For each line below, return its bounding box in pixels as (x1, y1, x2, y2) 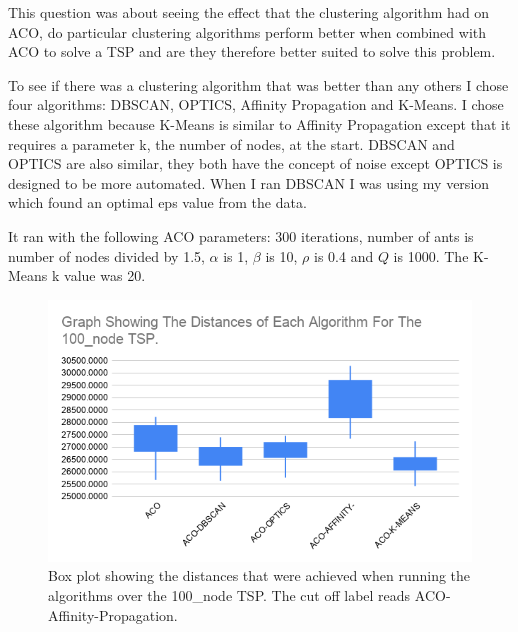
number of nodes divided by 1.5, (8, 245, 205, 266)
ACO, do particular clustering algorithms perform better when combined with (8, 21, 487, 42)
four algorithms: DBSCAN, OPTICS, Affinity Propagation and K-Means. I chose (8, 94, 504, 115)
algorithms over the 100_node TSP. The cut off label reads (48, 585, 411, 606)
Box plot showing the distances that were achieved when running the (48, 565, 471, 586)
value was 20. (64, 265, 146, 286)
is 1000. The (393, 245, 469, 266)
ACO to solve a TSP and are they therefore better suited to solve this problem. (8, 41, 496, 62)
